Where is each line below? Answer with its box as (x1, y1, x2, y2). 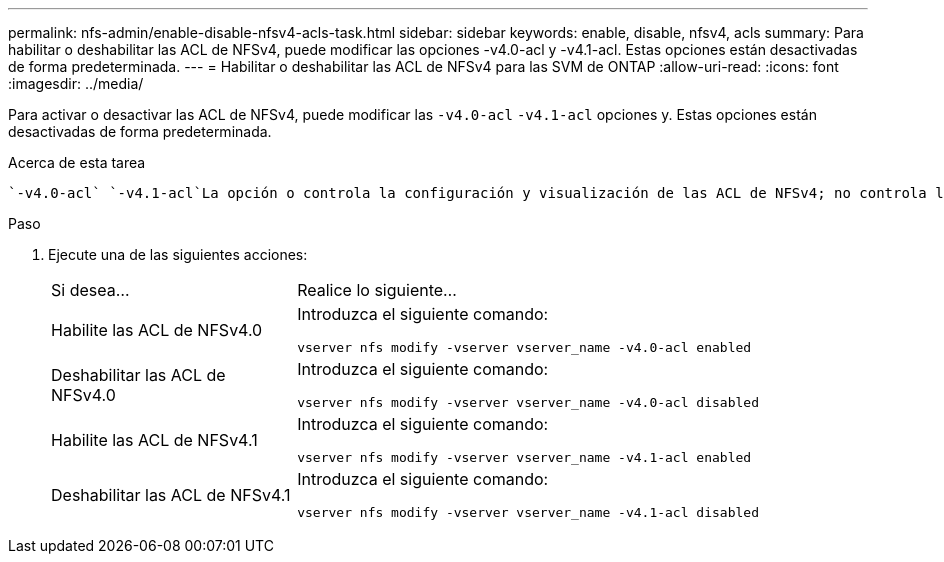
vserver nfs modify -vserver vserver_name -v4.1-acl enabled (297, 450, 752, 465)
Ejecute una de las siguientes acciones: (48, 246, 308, 263)
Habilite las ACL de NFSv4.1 (51, 429, 258, 450)
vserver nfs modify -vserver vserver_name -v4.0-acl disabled (297, 395, 759, 410)
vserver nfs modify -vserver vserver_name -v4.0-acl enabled (297, 340, 752, 355)
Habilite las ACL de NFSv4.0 (51, 319, 263, 340)
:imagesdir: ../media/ (8, 75, 144, 92)
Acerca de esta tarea (8, 154, 146, 171)
